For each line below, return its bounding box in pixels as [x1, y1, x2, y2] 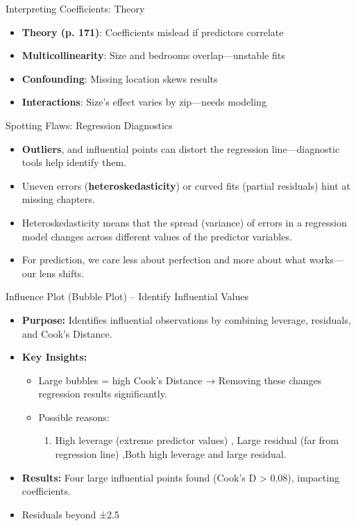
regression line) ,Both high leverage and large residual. [55, 447, 287, 461]
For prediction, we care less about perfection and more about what [22, 252, 307, 267]
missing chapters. [22, 192, 95, 206]
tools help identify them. [22, 155, 127, 170]
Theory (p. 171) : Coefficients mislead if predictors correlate [22, 24, 284, 39]
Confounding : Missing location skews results [22, 71, 218, 85]
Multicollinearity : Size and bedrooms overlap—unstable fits [22, 48, 285, 63]
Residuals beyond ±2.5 [22, 507, 119, 521]
